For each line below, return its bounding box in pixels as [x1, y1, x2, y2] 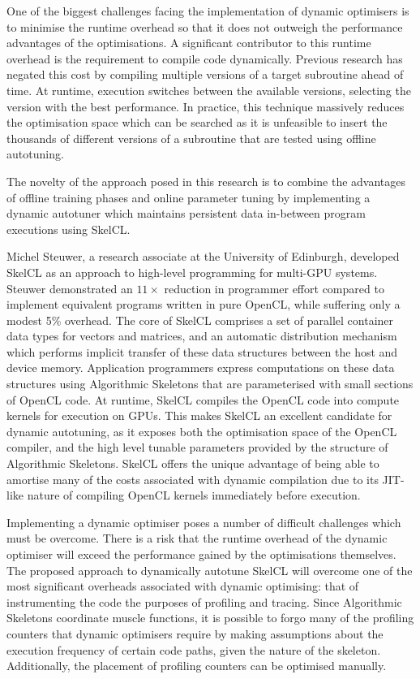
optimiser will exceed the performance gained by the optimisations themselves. [6, 546, 396, 562]
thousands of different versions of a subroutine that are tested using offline [6, 129, 376, 146]
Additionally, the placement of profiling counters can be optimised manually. [6, 657, 387, 674]
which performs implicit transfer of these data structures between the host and [6, 343, 398, 360]
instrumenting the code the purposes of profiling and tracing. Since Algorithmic [6, 593, 402, 610]
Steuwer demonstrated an [6, 279, 133, 296]
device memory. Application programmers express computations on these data [6, 359, 395, 376]
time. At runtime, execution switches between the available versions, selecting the [6, 81, 411, 98]
